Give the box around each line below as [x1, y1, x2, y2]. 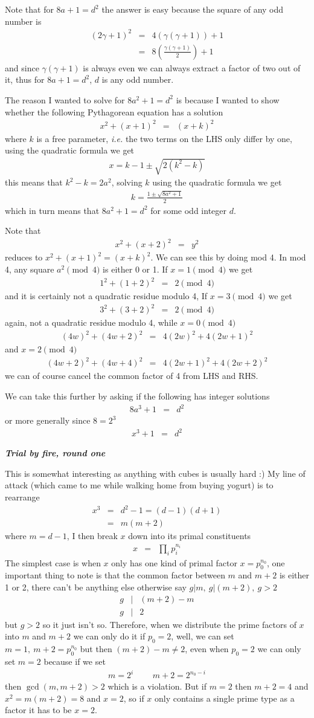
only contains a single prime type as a [155, 691, 295, 704]
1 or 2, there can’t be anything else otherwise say [5, 581, 187, 593]
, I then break [66, 529, 118, 542]
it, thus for [5, 73, 45, 86]
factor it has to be [5, 703, 72, 716]
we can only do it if [73, 630, 146, 642]
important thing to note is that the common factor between [5, 569, 225, 581]
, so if [123, 691, 144, 704]
